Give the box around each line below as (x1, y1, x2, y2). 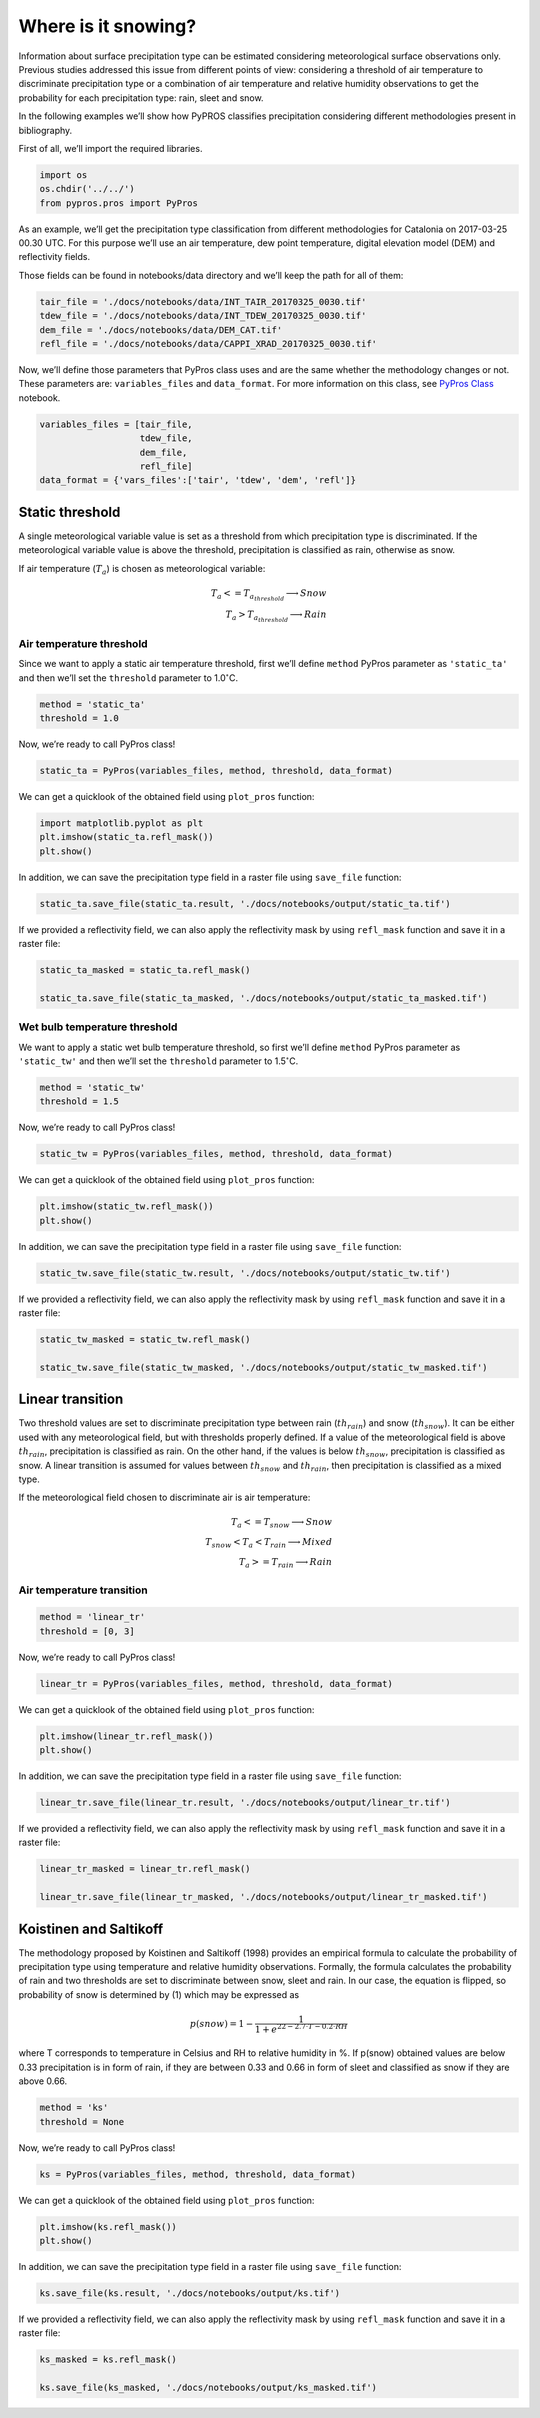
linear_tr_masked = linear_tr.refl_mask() (39, 1863, 251, 1875)
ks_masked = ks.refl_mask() (39, 2354, 177, 2365)
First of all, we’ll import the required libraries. (18, 142, 203, 154)
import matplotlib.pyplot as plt (39, 818, 204, 829)
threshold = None (39, 2116, 125, 2127)
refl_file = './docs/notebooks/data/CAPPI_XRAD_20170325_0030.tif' (39, 338, 378, 349)
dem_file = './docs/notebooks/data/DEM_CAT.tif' (39, 324, 283, 335)
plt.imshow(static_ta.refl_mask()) (39, 831, 214, 843)
